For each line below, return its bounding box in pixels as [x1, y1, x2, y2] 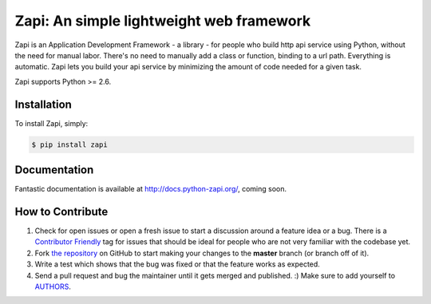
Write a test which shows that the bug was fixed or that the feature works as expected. [34, 259, 321, 269]
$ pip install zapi [31, 140, 108, 149]
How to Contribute [14, 204, 109, 219]
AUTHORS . [34, 282, 71, 291]
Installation [14, 97, 72, 111]
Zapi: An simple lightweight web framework [14, 12, 311, 30]
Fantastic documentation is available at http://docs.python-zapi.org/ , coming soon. [14, 184, 287, 194]
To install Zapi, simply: [14, 118, 89, 128]
